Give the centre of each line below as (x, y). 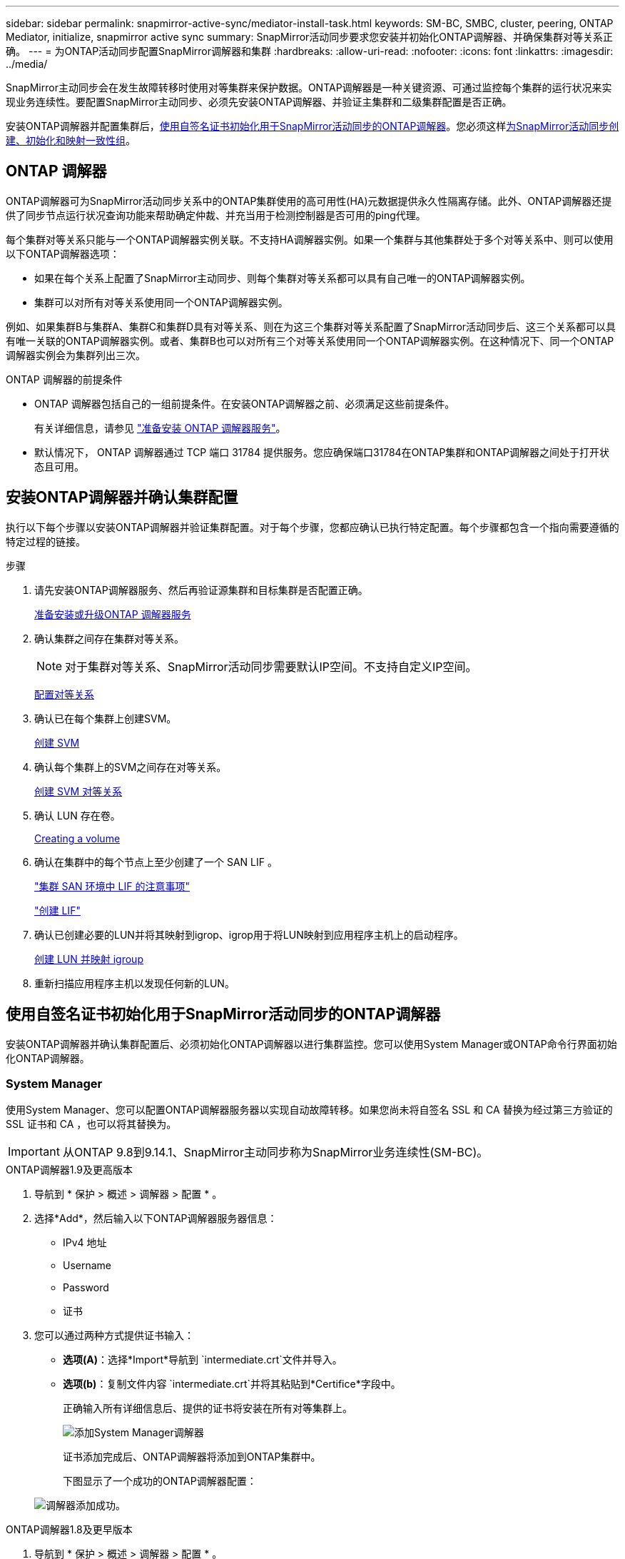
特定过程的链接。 (46, 541)
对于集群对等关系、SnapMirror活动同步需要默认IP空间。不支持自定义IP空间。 (271, 666)
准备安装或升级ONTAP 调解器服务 (113, 614)
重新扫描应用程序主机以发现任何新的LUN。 (134, 983)
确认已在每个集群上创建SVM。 (106, 718)
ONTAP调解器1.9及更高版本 (70, 1170)
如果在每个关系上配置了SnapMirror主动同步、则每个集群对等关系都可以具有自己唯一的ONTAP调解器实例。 (283, 278)
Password (86, 1288)
